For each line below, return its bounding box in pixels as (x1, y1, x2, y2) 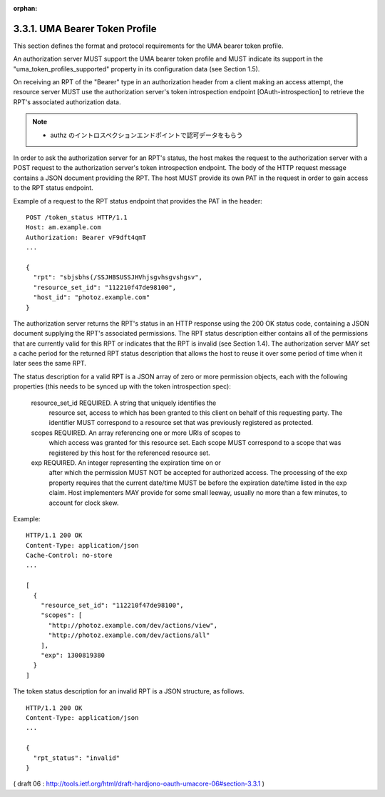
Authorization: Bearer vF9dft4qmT (26, 233, 146, 241)
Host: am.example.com (26, 224, 101, 231)
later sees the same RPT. (13, 359, 87, 368)
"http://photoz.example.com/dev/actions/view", (48, 621, 217, 629)
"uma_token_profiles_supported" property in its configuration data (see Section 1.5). (13, 64, 260, 73)
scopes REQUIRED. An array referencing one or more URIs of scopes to (31, 428, 241, 437)
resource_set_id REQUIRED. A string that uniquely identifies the (31, 398, 217, 407)
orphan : (13, 4, 38, 12)
